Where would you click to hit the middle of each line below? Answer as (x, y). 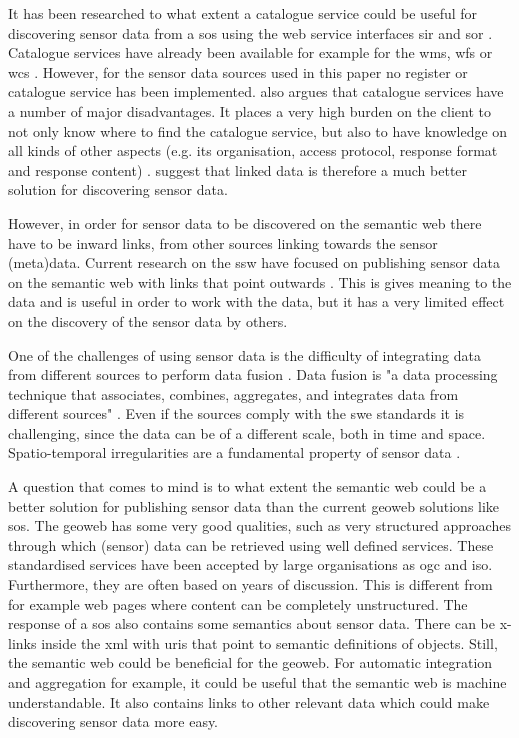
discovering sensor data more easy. (113, 721)
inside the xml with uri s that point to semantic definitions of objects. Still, (269, 642)
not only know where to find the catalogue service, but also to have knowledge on (258, 130)
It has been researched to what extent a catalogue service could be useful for (243, 13)
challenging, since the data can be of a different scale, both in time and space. (247, 432)
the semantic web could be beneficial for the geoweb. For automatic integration (250, 662)
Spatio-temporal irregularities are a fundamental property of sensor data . (234, 452)
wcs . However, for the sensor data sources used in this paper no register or (238, 71)
